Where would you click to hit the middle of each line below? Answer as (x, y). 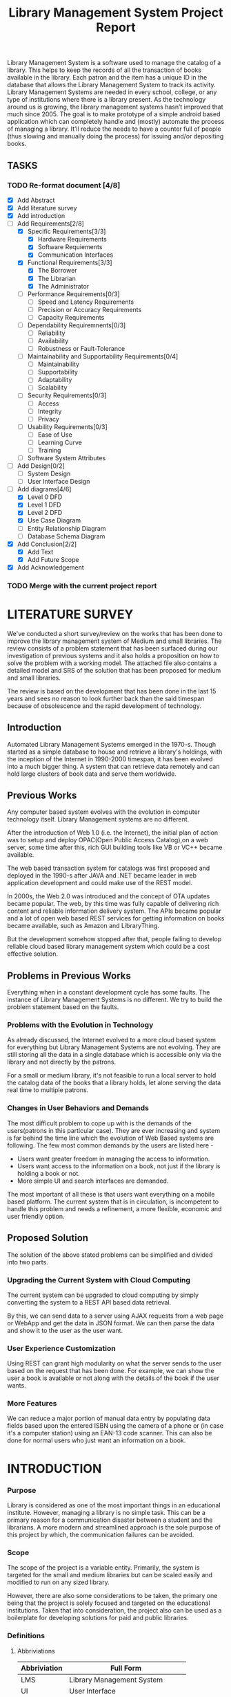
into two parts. (28, 1262)
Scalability (52, 388)
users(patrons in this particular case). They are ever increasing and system (114, 1130)
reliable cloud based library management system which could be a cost (109, 947)
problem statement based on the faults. (63, 1007)
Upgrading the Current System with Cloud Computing (99, 1280)
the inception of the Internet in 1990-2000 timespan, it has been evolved (110, 759)
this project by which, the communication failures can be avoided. (101, 1534)
